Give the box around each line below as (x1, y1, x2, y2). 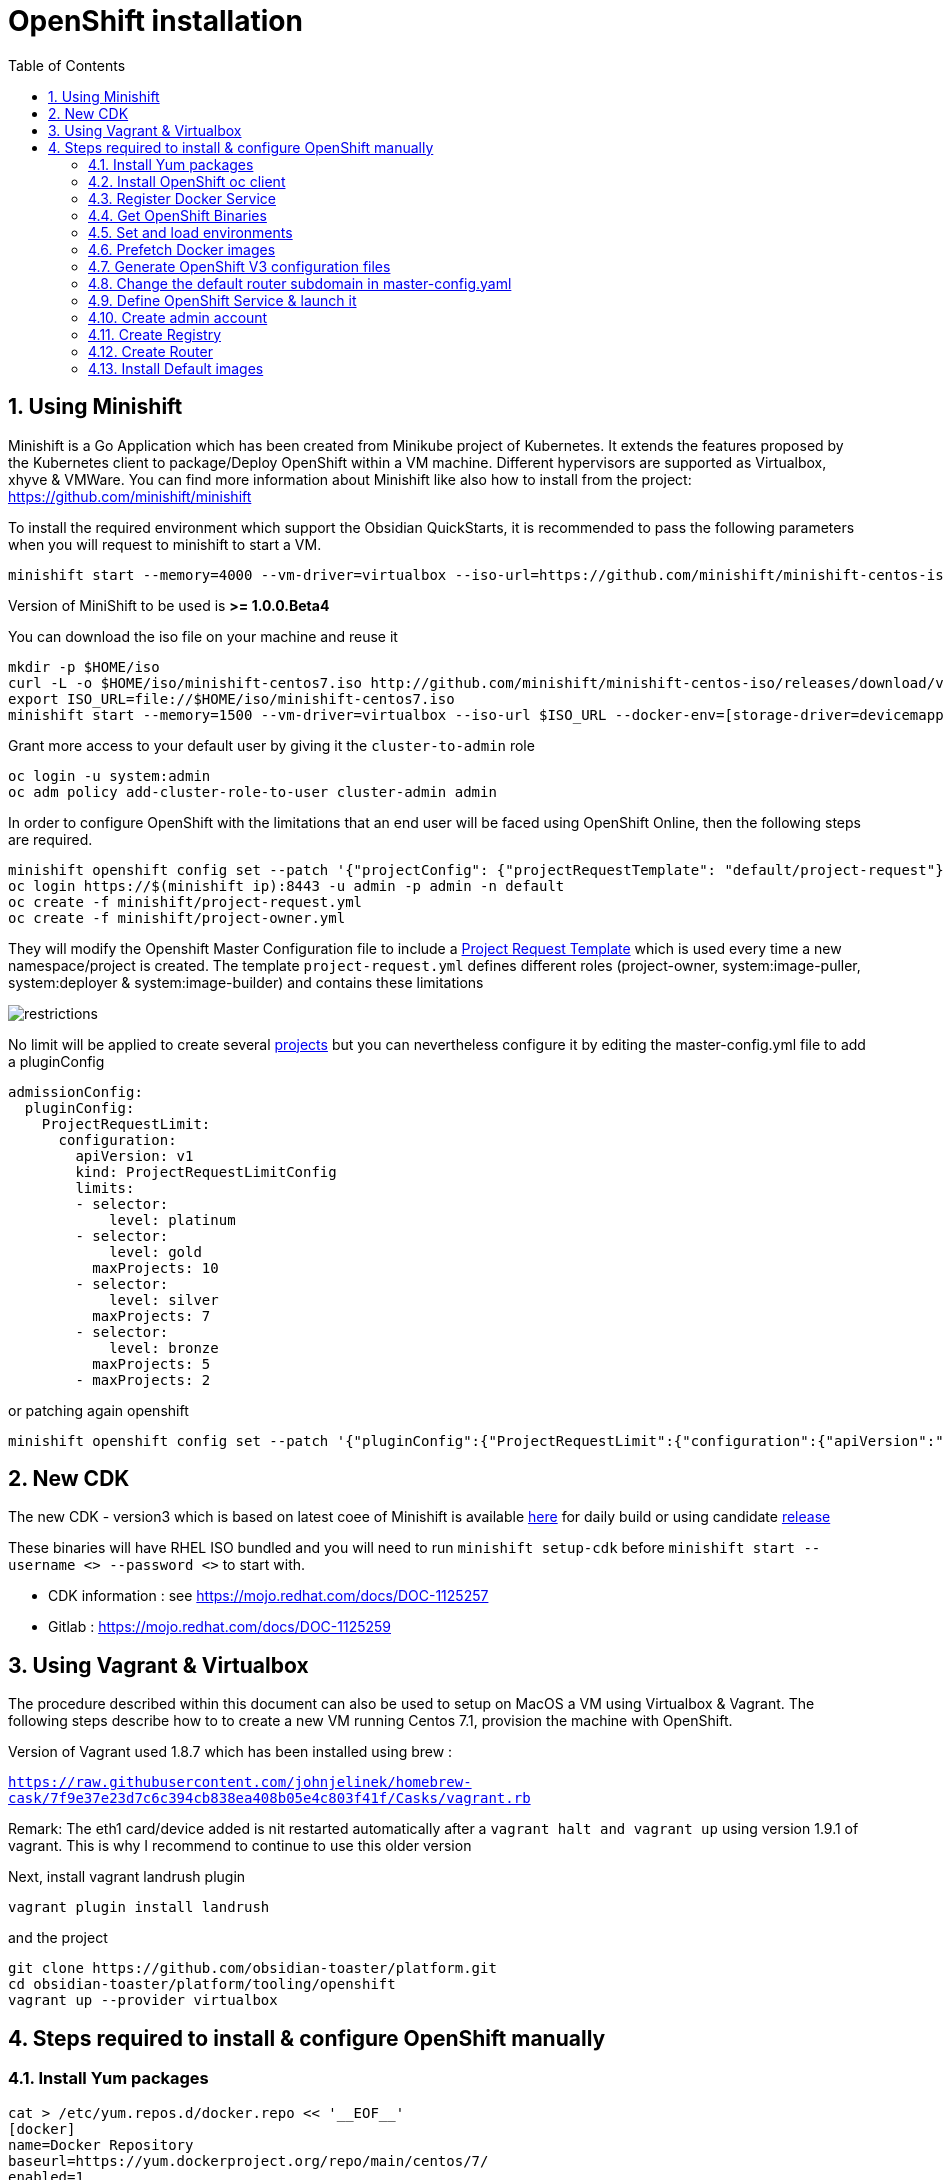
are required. (8, 830, 93, 848)
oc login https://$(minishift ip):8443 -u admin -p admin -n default (8, 877, 565, 894)
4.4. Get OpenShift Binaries (88, 206, 267, 224)
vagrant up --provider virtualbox (8, 1992, 278, 2009)
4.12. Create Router (88, 342, 213, 360)
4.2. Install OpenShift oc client (88, 172, 286, 190)
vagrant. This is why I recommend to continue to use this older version (8, 1837, 472, 1855)
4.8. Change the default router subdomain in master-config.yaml (88, 274, 512, 292)
